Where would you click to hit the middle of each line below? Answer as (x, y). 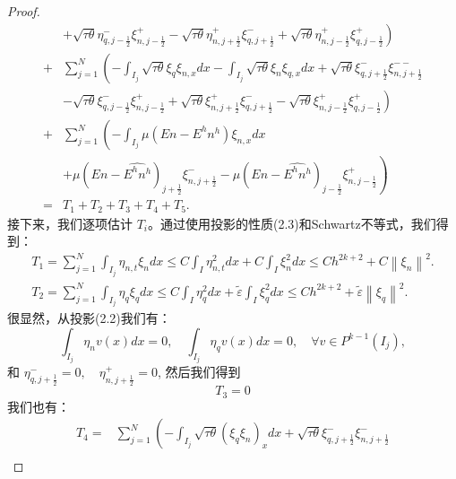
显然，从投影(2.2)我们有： (95, 318)
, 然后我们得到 (199, 372)
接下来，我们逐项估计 (70, 223)
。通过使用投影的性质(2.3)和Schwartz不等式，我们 (292, 223)
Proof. (24, 11)
